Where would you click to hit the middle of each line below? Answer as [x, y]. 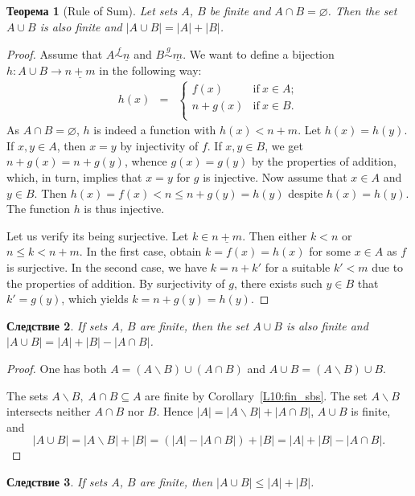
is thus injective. [124, 209]
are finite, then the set [194, 325]
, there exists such [278, 283]
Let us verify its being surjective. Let [98, 235]
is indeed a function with [155, 130]
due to [388, 266]
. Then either [275, 235]
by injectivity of [159, 145]
